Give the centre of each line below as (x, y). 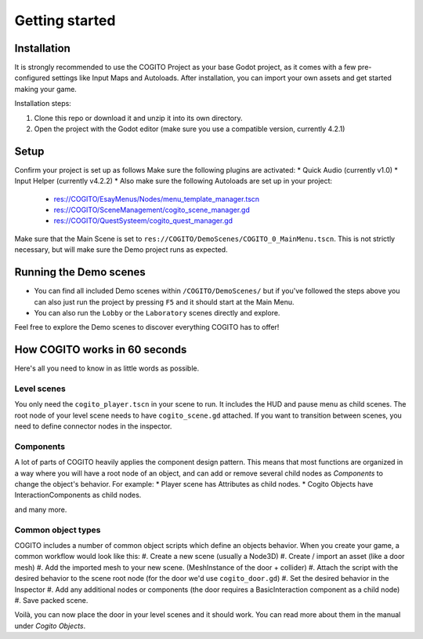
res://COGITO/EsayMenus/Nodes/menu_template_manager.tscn (157, 199)
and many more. (41, 509)
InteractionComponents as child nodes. (78, 495)
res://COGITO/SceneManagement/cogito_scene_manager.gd (152, 210)
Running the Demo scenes (80, 272)
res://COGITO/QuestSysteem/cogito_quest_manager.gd (143, 221)
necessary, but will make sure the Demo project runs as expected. (121, 250)
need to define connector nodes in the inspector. (93, 426)
